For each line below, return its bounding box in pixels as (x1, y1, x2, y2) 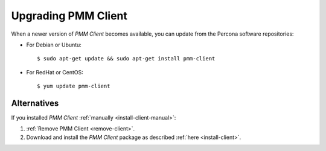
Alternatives (11, 98, 59, 108)
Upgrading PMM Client (11, 9, 128, 22)
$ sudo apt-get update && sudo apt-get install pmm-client (37, 55, 216, 62)
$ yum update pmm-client (37, 83, 110, 90)
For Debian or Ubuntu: (26, 41, 81, 48)
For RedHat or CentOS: (26, 68, 84, 75)
